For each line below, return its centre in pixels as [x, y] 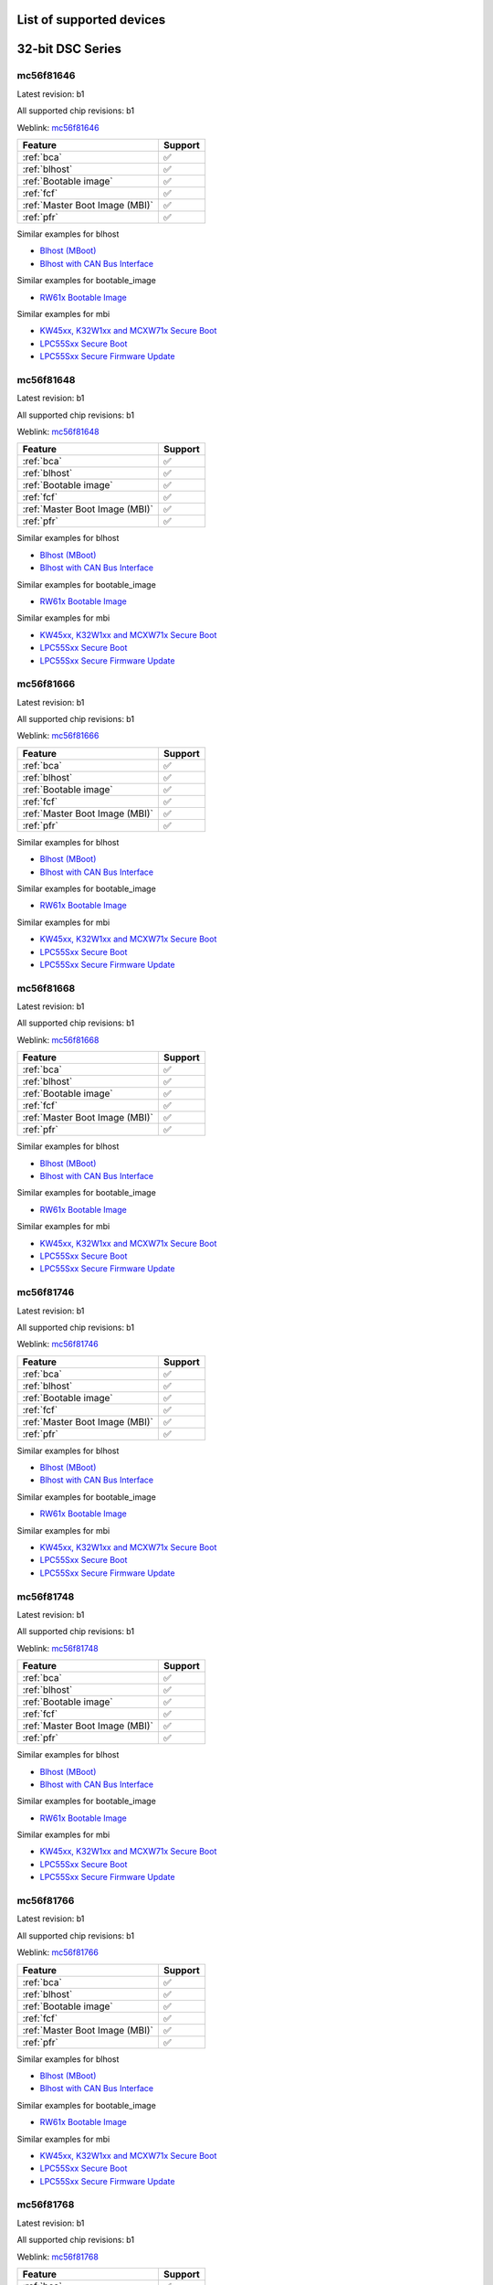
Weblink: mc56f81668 [58, 1040]
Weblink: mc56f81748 [58, 1648]
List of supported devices [91, 20]
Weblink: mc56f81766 [58, 1952]
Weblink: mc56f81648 [58, 431]
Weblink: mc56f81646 [58, 127]
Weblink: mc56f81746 [58, 1344]
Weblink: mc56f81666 [58, 736]
